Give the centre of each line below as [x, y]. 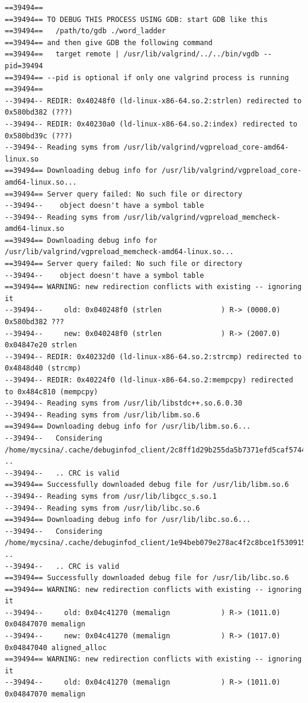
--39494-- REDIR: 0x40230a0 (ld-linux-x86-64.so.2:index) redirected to [151, 124]
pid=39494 [24, 66]
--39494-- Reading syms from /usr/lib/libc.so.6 [102, 508]
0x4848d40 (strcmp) [43, 368]
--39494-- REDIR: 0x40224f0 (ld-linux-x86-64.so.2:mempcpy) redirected [149, 380]
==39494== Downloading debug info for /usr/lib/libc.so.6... [128, 520]
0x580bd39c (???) [39, 136]
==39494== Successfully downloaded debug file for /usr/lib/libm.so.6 [147, 485]
